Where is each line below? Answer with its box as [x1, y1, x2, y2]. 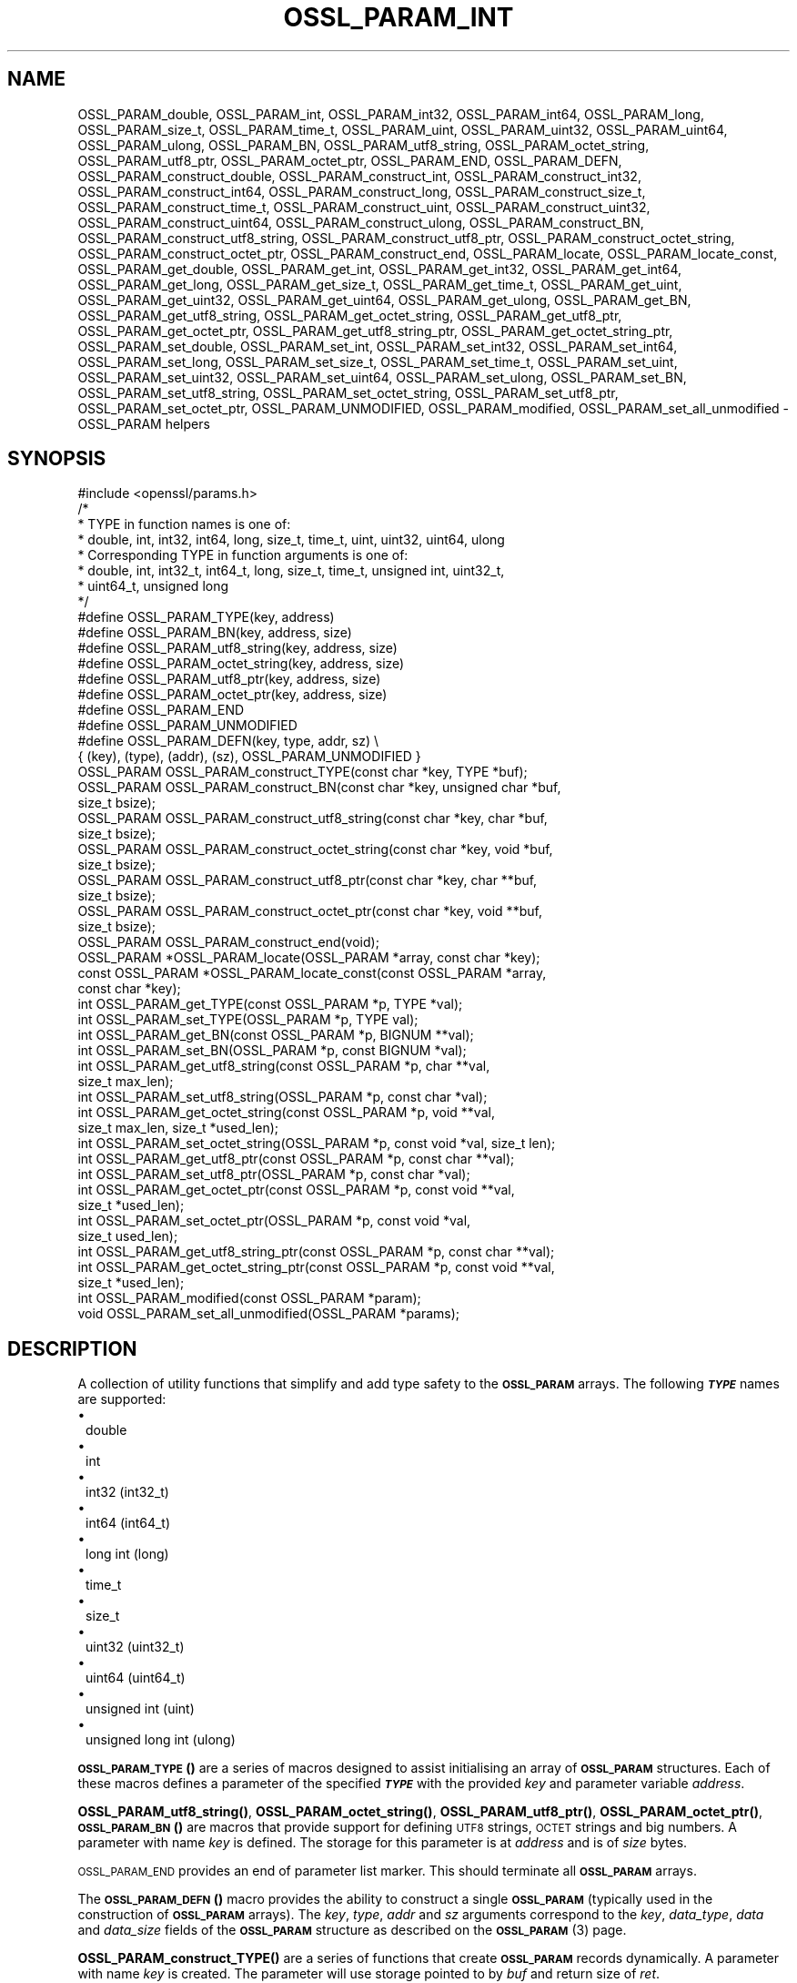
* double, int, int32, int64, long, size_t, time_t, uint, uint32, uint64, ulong [77, 532, 505, 548]
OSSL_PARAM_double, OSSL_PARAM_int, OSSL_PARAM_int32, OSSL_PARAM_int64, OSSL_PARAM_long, [77, 106, 704, 122]
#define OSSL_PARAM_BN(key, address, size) [77, 625, 352, 641]
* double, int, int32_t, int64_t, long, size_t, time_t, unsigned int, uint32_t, [77, 563, 505, 579]
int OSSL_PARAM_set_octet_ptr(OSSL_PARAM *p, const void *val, [77, 1213, 471, 1229]
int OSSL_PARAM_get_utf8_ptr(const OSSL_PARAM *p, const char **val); [77, 1151, 515, 1167]
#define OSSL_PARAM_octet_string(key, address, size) [77, 656, 405, 672]
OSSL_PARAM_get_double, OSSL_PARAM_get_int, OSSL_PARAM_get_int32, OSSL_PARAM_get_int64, [77, 260, 681, 277]
